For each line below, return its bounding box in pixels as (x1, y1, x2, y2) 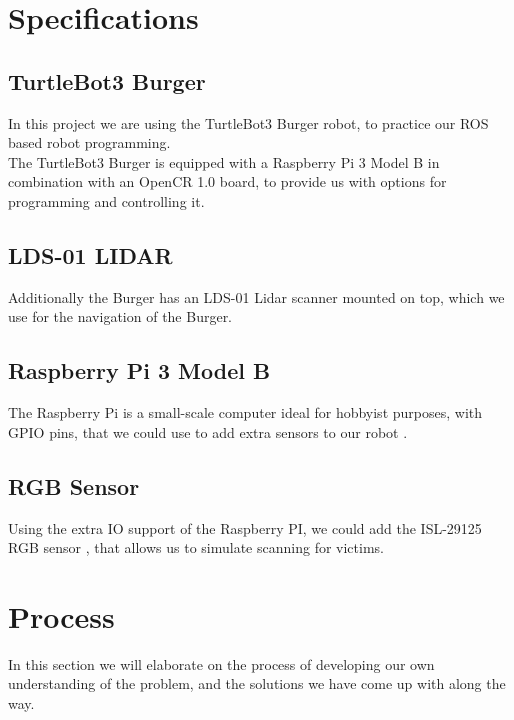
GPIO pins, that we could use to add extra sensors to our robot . (8, 421, 408, 442)
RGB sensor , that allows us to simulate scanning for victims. (8, 537, 384, 558)
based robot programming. (8, 132, 171, 153)
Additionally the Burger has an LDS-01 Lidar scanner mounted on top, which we (8, 286, 505, 307)
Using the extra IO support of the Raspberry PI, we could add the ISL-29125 (8, 517, 482, 538)
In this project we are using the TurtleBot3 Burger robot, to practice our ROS (8, 112, 489, 133)
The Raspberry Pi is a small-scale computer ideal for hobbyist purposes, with (8, 402, 483, 423)
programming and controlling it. (8, 190, 205, 211)
